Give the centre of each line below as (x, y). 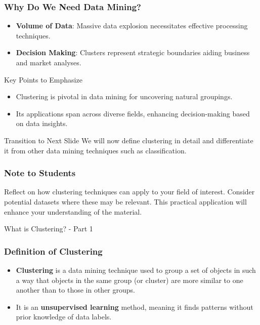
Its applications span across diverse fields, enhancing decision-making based (133, 113)
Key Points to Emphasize (43, 79)
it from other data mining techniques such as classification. (95, 150)
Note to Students (40, 173)
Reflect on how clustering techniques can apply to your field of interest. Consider (129, 192)
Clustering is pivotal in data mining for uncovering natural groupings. (124, 96)
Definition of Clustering (53, 251)
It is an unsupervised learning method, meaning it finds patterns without (135, 307)
